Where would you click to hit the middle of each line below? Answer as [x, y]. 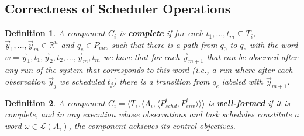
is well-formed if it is [249, 102]
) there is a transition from [161, 81]
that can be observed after [252, 56]
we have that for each [141, 56]
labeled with [243, 81]
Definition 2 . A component [55, 102]
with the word [274, 44]
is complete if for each [161, 33]
